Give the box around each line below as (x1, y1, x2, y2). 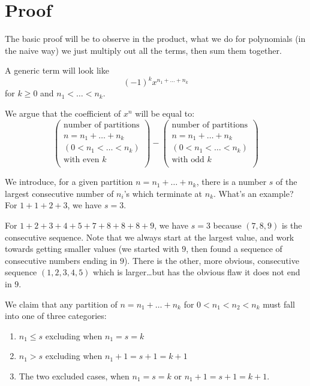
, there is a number (196, 175, 267, 188)
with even (64, 156, 100, 165)
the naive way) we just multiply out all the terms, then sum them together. (5, 44, 282, 56)
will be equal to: (135, 107, 195, 119)
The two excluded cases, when (19, 370, 130, 382)
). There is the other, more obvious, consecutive (124, 254, 299, 266)
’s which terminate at (124, 187, 203, 199)
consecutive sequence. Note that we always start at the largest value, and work (5, 230, 294, 243)
